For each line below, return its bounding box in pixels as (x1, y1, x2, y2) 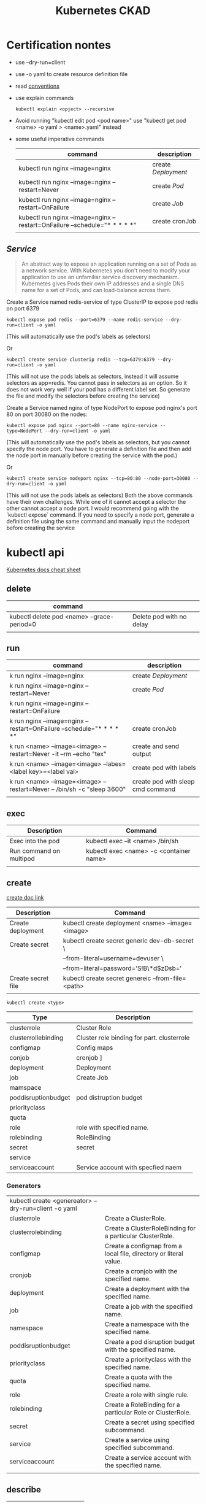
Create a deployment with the (104, 1285, 190, 1294)
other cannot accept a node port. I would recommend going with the (6, 504, 179, 512)
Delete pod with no (132, 612, 187, 620)
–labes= (103, 760, 126, 768)
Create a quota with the (104, 1373, 172, 1381)
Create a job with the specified (104, 1302, 193, 1311)
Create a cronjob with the (104, 1267, 178, 1276)
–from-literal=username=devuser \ (63, 954, 164, 962)
